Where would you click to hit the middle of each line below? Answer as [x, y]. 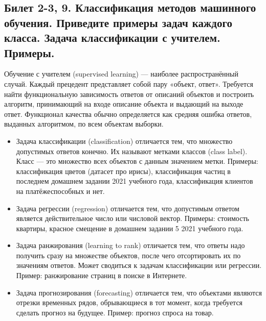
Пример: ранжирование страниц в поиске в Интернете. [102, 275]
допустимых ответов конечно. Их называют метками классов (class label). [132, 151]
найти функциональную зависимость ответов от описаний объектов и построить [129, 94]
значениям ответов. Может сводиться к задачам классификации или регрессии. [139, 265]
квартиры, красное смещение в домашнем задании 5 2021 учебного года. [130, 228]
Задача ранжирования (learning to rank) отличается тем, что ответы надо [130, 245]
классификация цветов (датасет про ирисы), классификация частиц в [123, 171]
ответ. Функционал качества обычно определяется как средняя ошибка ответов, [128, 114]
